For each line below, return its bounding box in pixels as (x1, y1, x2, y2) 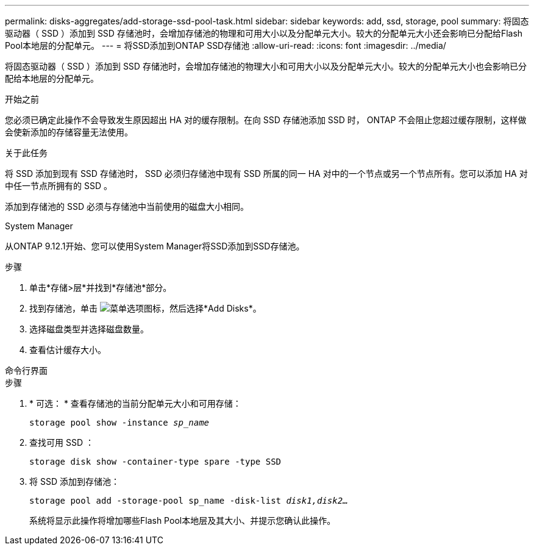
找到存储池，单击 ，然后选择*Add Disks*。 (29, 303, 262, 313)
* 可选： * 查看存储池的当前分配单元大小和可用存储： (29, 398, 241, 409)
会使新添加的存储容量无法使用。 (5, 127, 133, 137)
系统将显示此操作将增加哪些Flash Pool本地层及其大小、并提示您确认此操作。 (29, 515, 336, 526)
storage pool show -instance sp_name (29, 418, 210, 427)
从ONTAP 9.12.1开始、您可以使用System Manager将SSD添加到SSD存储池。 (5, 241, 305, 251)
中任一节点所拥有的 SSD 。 (5, 180, 112, 191)
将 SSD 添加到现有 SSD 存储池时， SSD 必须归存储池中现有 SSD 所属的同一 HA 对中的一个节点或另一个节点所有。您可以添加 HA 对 (5, 168, 528, 179)
